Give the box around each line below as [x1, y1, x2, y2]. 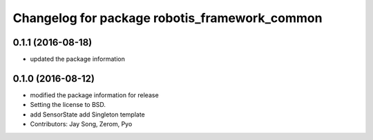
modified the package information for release [30, 90, 159, 99]
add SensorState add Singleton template [30, 110, 145, 119]
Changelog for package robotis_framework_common [12, 10, 323, 26]
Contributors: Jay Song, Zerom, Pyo [30, 120, 133, 128]
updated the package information [30, 55, 126, 63]
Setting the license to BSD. [30, 101, 106, 109]
